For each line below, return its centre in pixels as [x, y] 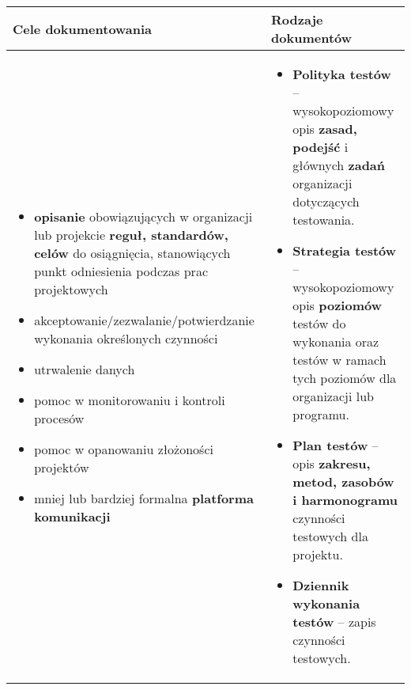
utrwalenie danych [85, 369]
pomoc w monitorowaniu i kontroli [130, 400]
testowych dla [330, 536]
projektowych [71, 289]
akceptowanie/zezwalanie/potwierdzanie [144, 320]
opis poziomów [337, 305]
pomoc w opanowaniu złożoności [124, 449]
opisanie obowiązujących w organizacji [143, 216]
